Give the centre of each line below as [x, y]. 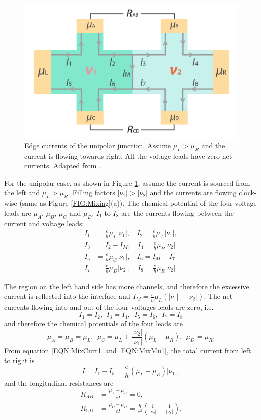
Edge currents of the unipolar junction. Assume [98, 145]
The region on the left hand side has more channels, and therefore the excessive [127, 286]
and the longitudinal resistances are [59, 382]
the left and [22, 192]
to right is [19, 360]
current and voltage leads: [44, 223]
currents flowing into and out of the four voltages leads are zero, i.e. [109, 306]
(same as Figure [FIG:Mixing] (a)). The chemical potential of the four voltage [138, 203]
